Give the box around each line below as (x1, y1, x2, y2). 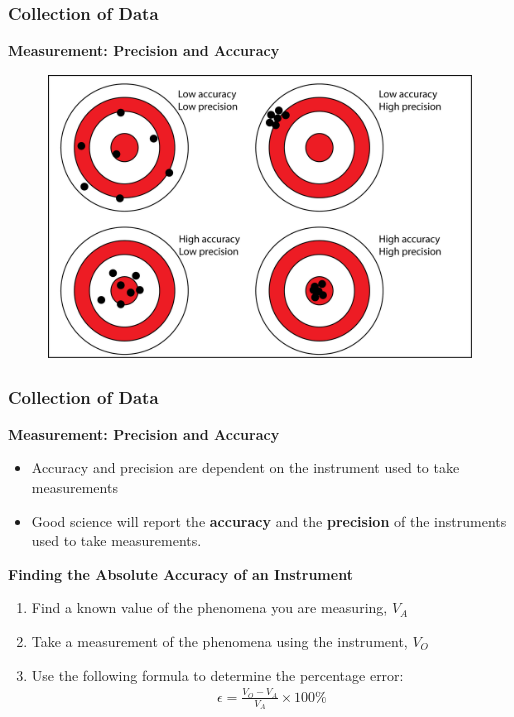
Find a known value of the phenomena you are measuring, (31, 597, 388, 618)
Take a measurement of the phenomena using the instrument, (31, 631, 408, 651)
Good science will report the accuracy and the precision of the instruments (31, 510, 507, 531)
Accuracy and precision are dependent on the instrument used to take (31, 457, 460, 478)
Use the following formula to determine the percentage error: (31, 664, 404, 685)
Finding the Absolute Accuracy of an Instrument (8, 563, 353, 584)
